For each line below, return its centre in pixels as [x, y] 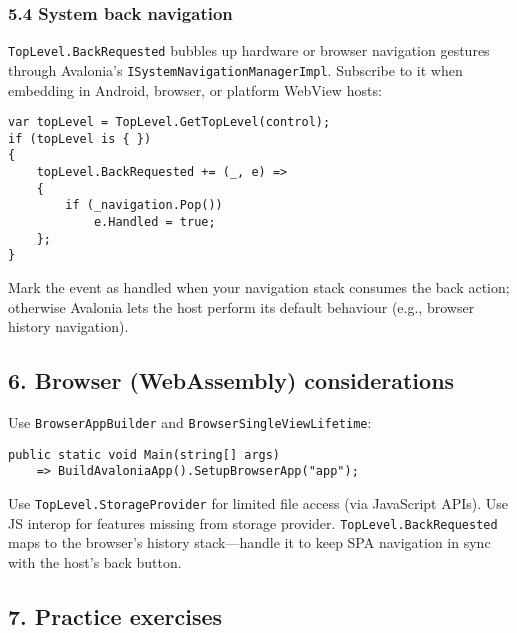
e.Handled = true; [154, 222]
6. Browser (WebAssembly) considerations [231, 380]
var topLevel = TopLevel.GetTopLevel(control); [169, 122]
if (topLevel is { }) [80, 138]
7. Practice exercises [115, 615]
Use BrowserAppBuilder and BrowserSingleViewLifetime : [190, 422]
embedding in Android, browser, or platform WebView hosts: [195, 89]
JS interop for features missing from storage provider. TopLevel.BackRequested [253, 522]
